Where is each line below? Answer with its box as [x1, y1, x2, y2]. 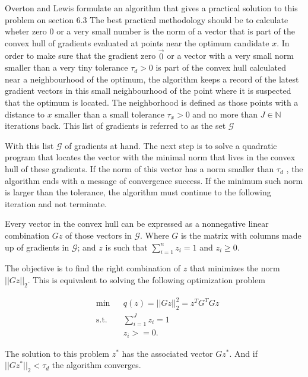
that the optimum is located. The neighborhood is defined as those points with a [5, 96, 299, 108]
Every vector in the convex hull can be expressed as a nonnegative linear [5, 217, 269, 230]
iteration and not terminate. [5, 197, 107, 210]
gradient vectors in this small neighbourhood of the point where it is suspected [5, 84, 291, 97]
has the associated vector [122, 347, 213, 359]
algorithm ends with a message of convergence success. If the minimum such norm [5, 174, 303, 186]
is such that [105, 240, 148, 253]
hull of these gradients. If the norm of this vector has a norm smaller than [5, 162, 274, 175]
